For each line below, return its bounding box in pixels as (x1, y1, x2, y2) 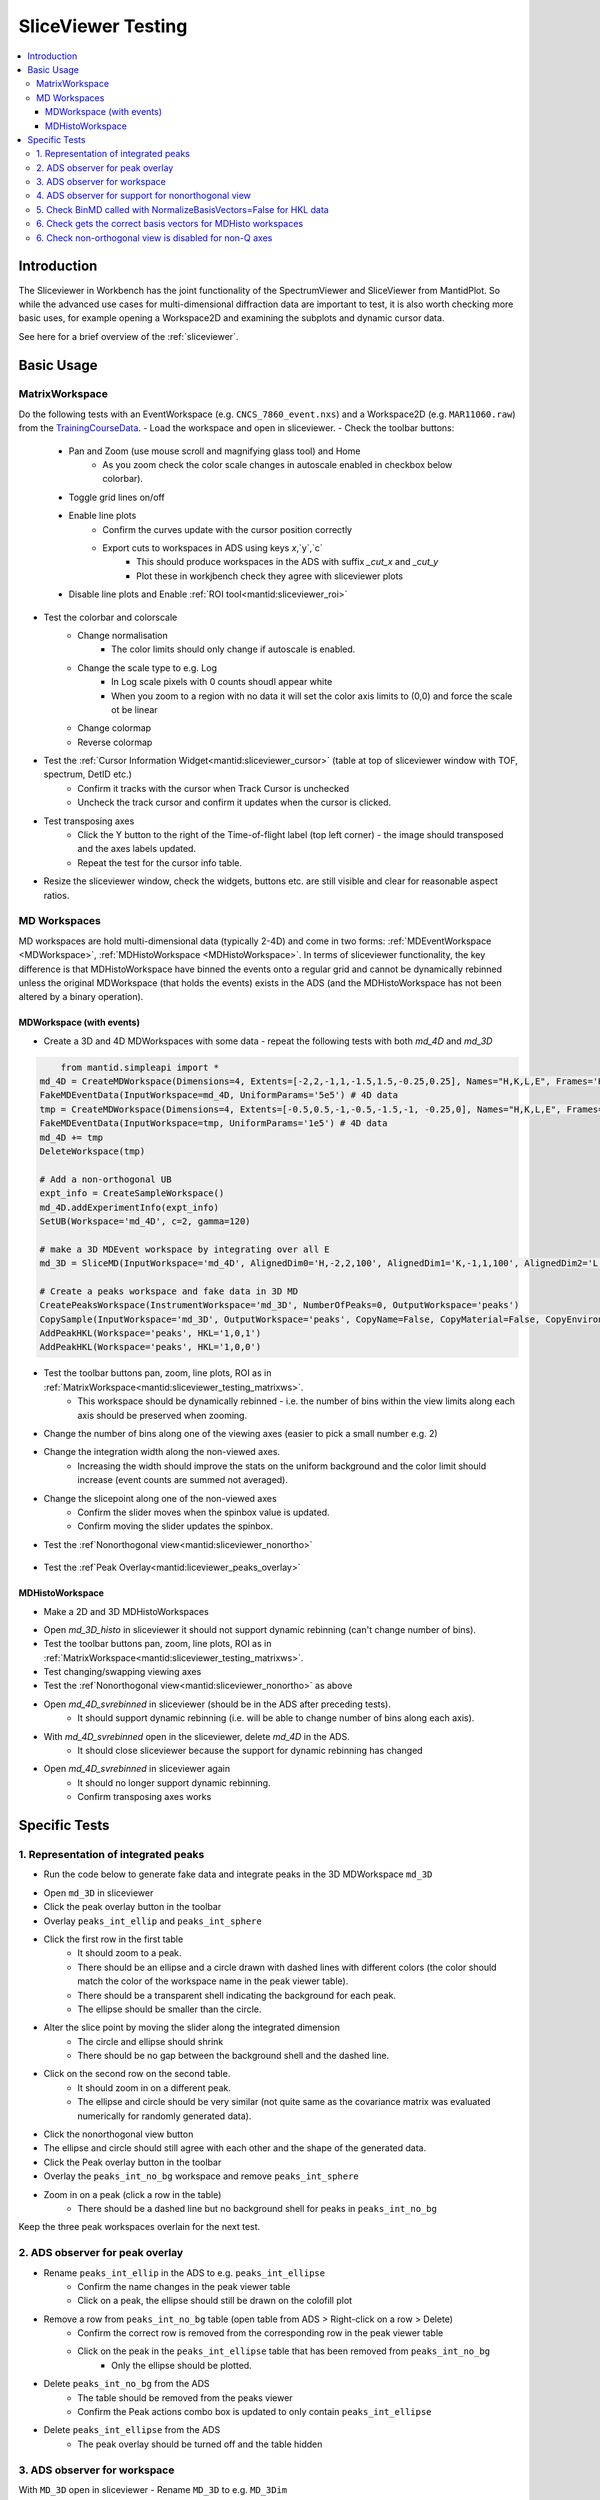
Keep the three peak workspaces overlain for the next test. (18, 2221, 261, 2233)
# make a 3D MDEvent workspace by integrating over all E (39, 1243, 330, 1255)
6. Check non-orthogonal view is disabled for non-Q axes (36, 231, 273, 244)
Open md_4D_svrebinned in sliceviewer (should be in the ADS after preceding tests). (43, 1698, 392, 1710)
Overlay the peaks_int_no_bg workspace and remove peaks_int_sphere (43, 2170, 359, 2182)
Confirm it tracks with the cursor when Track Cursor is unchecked (77, 782, 350, 794)
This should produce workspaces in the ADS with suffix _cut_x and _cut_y (136, 556, 439, 568)
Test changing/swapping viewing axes (43, 1666, 202, 1678)
